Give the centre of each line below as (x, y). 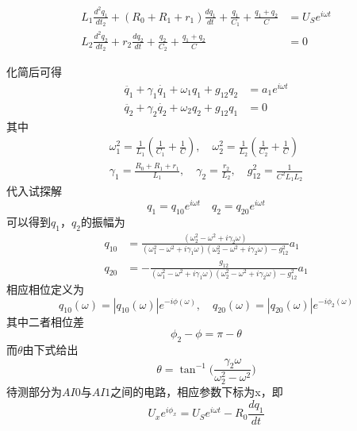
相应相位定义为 (45, 289)
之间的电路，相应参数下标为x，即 (197, 392)
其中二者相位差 (45, 321)
